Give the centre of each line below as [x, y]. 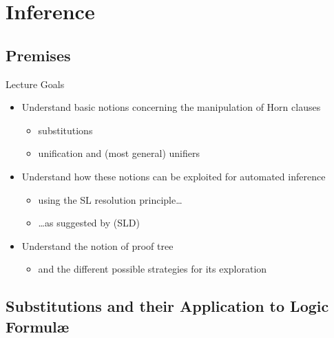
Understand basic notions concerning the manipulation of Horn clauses [171, 107]
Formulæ [38, 326]
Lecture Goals [35, 84]
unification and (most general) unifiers [119, 153]
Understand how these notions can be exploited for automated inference [174, 176]
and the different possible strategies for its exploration [153, 269]
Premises [38, 55]
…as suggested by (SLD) [89, 223]
